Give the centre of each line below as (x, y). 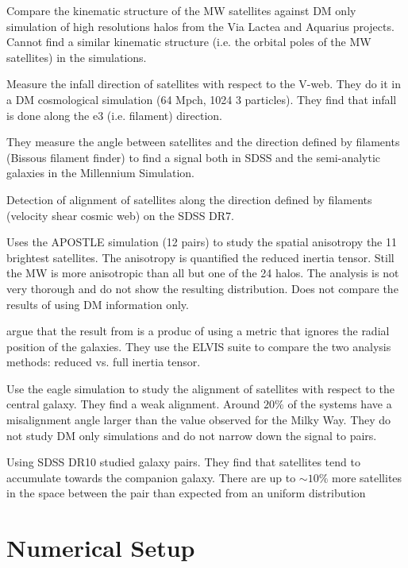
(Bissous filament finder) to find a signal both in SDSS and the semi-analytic (194, 157)
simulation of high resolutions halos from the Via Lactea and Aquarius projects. (200, 26)
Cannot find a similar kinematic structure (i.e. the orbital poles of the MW (189, 42)
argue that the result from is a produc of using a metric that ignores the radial (198, 331)
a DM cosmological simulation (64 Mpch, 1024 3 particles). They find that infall (202, 99)
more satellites (367, 477)
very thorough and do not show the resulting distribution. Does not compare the (202, 288)
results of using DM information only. (98, 304)
